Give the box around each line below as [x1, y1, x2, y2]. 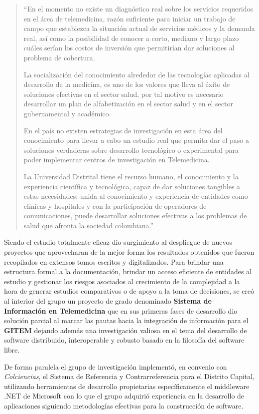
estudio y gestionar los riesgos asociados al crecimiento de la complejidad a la [4, 276, 240, 286]
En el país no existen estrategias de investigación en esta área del [23, 125, 223, 135]
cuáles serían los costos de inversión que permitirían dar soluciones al [23, 42, 235, 53]
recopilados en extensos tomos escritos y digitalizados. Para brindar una [4, 256, 224, 267]
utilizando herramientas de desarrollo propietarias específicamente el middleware [4, 381, 250, 391]
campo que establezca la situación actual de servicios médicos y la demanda [23, 23, 255, 33]
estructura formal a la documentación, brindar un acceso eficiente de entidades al [4, 266, 252, 277]
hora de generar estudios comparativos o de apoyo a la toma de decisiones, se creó [4, 286, 255, 296]
